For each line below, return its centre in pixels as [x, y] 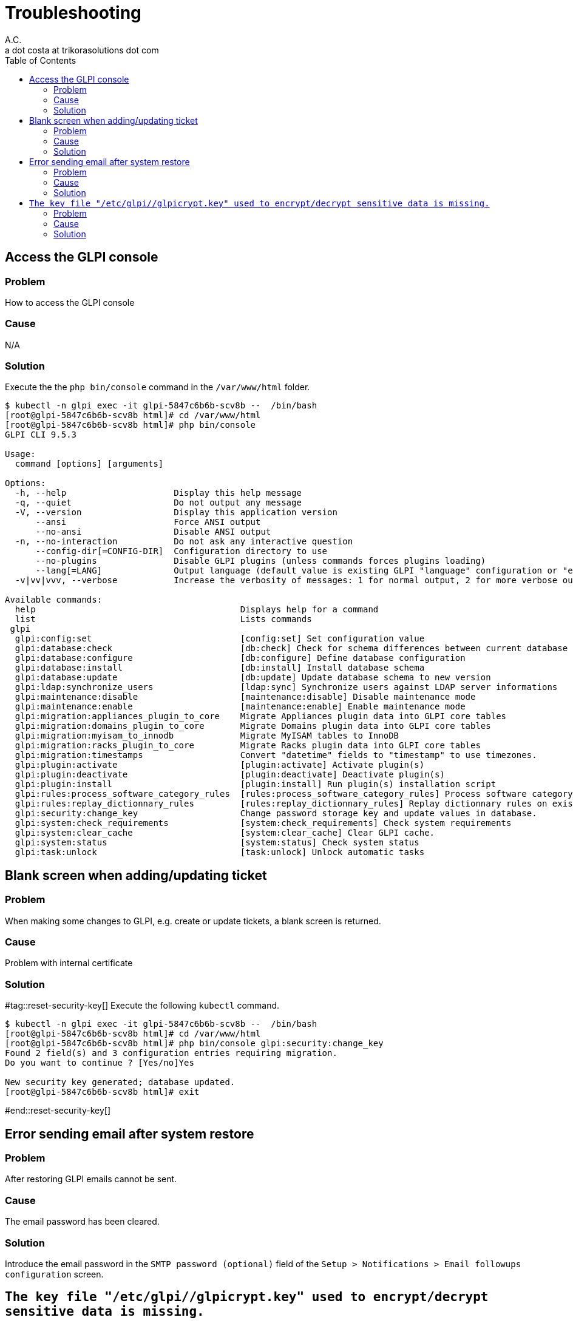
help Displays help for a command [197, 610]
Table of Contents [41, 60]
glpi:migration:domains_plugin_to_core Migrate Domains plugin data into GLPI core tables [253, 726]
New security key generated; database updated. [120, 1082]
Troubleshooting [73, 13]
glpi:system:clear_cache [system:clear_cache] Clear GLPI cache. [225, 833]
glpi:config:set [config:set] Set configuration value [220, 639]
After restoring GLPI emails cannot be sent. [91, 1179]
